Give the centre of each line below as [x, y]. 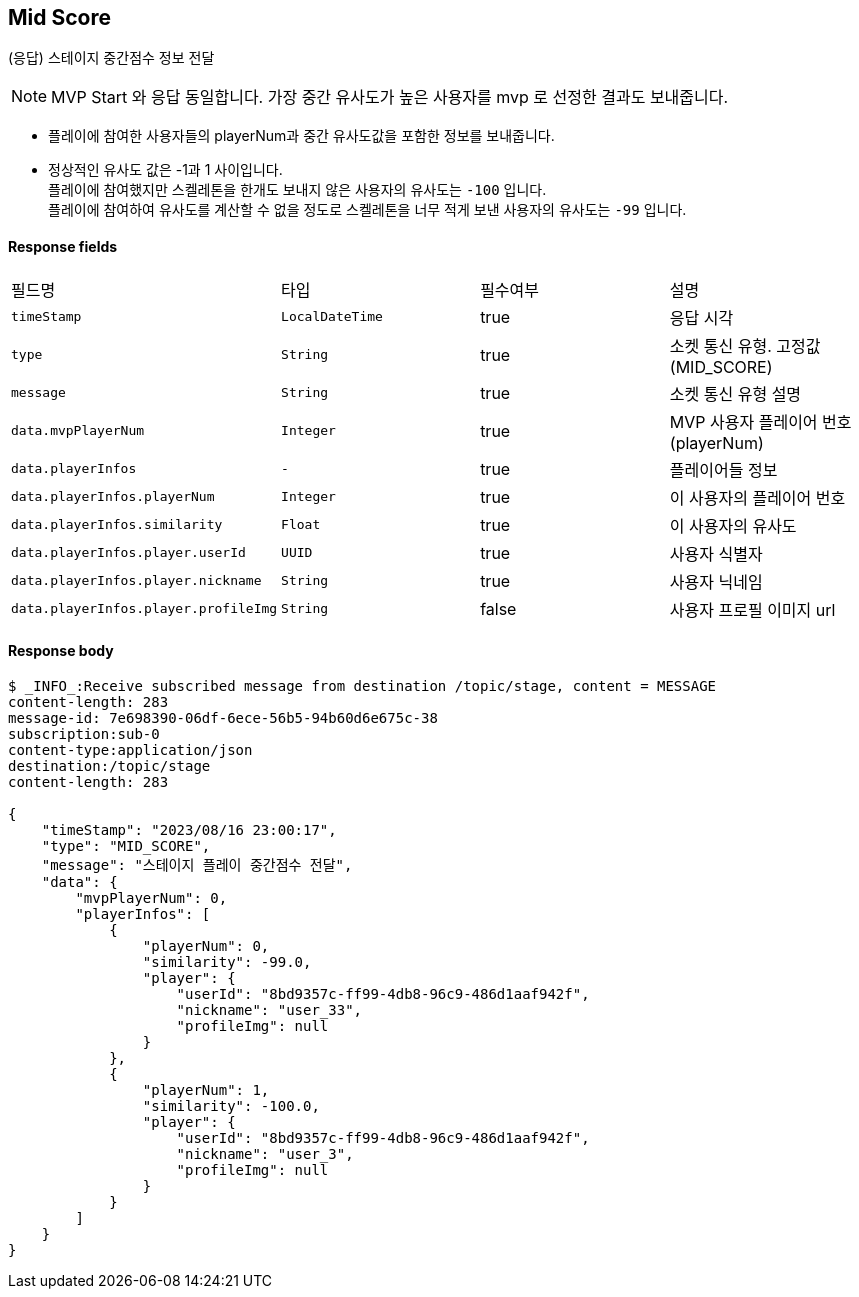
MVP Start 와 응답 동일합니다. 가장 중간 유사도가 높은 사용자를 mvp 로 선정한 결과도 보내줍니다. [390, 97]
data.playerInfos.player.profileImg [144, 609]
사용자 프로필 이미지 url [752, 609]
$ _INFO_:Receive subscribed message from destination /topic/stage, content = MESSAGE [362, 685]
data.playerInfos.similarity [117, 525]
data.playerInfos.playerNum [113, 497]
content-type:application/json [130, 749]
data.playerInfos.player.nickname [136, 581]
